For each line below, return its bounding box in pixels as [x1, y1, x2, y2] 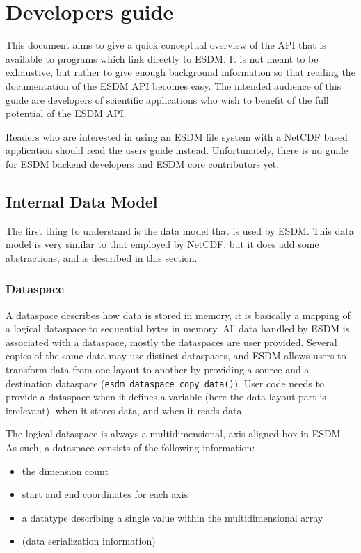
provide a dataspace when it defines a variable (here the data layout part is [6, 389, 326, 404]
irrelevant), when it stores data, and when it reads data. [6, 403, 245, 417]
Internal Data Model [6, 190, 158, 212]
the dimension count [22, 463, 109, 478]
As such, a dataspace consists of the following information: [6, 440, 255, 455]
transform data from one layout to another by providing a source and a [6, 362, 310, 377]
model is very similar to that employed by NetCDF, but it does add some [6, 237, 319, 251]
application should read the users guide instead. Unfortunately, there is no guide [6, 143, 348, 157]
